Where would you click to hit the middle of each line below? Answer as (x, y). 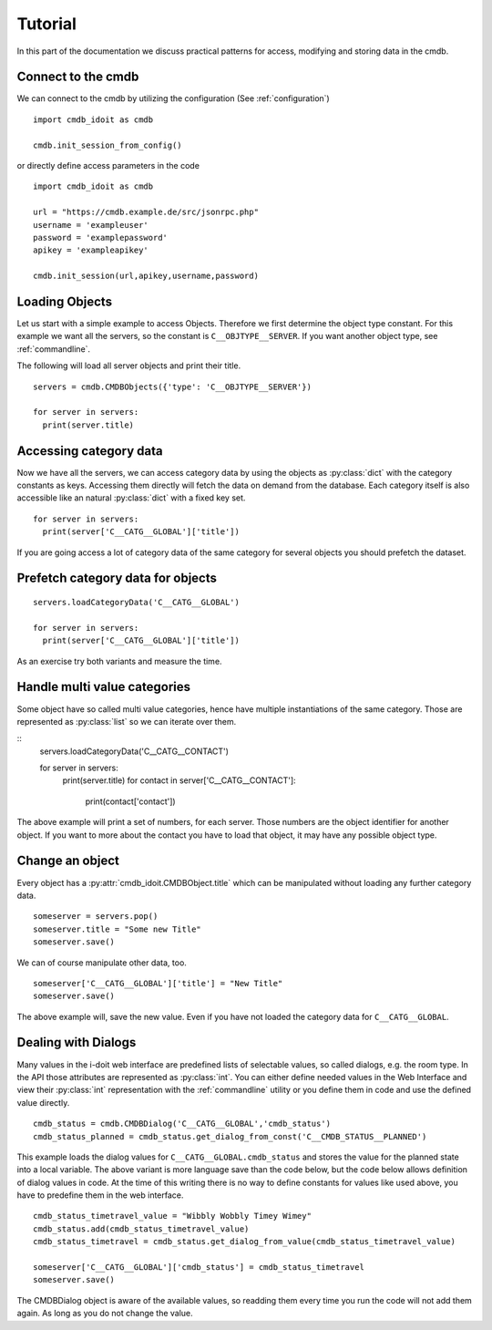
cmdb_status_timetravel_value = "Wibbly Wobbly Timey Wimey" (172, 1216)
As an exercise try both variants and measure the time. (119, 661)
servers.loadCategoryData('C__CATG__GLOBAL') (137, 603)
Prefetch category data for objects (117, 578)
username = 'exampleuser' (91, 225)
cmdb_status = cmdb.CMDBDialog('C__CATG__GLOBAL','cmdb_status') (182, 1124)
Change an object (68, 861)
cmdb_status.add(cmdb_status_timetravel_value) (141, 1229)
